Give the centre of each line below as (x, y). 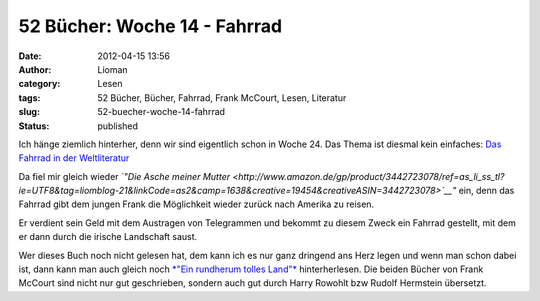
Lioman (113, 69)
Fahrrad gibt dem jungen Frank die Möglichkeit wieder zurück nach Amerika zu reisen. (196, 204)
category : (39, 84)
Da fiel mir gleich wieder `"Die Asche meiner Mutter (124, 176)
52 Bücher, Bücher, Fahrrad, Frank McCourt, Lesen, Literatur (222, 97)
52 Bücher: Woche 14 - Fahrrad (150, 26)
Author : (35, 69)
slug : (29, 112)
